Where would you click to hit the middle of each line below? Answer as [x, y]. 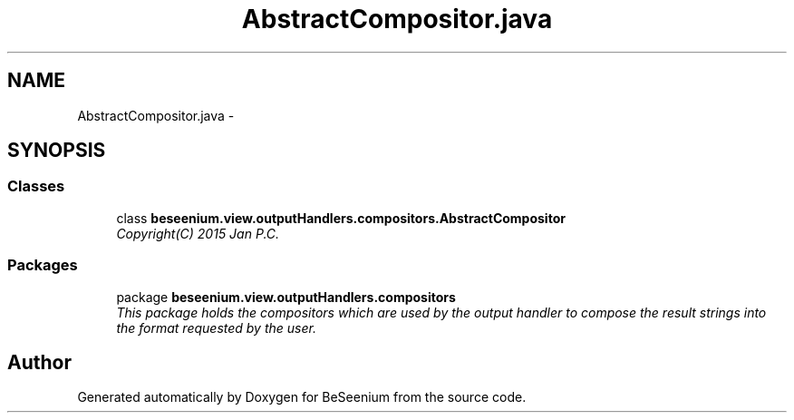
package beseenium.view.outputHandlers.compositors [286, 297]
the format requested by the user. [216, 327]
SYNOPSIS [57, 151]
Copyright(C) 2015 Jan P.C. [198, 233]
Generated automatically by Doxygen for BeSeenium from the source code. [302, 397]
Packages [43, 265]
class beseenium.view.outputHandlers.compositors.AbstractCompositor [341, 218]
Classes [36, 186]
